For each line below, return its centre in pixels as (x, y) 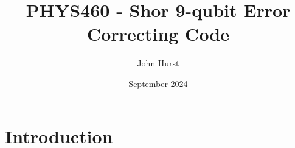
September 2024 (158, 83)
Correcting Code (158, 34)
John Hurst (158, 63)
